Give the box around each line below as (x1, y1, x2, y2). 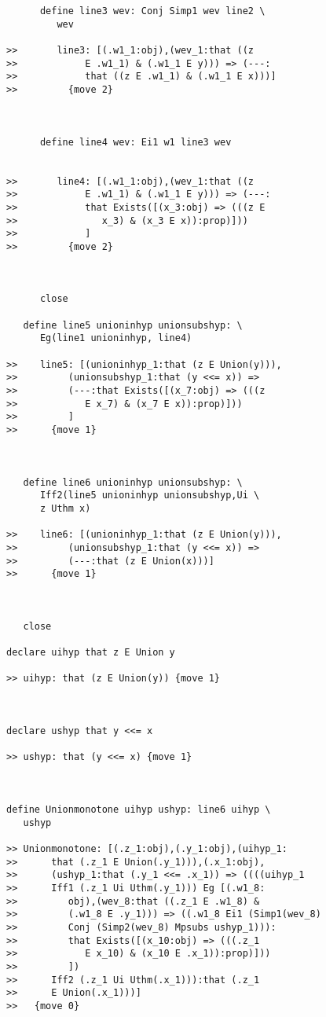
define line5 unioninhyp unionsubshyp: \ (23, 319, 243, 331)
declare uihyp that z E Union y (6, 647, 175, 659)
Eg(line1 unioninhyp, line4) (39, 332, 192, 344)
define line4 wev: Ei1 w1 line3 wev (39, 136, 232, 148)
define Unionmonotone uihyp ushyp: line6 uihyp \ (6, 804, 271, 816)
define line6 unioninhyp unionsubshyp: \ (23, 476, 243, 488)
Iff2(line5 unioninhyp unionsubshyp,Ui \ (39, 490, 260, 501)
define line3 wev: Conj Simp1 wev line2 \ (39, 6, 266, 17)
